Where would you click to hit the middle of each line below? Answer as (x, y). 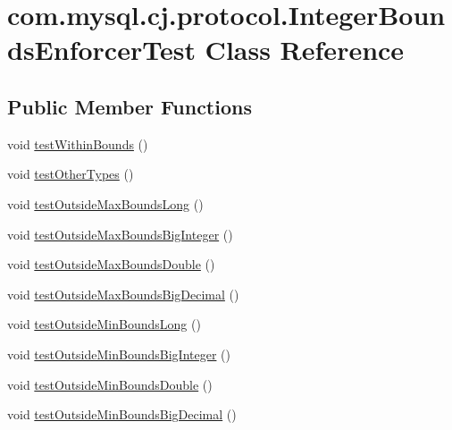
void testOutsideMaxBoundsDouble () (111, 264)
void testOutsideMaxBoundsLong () (105, 203)
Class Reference (305, 50)
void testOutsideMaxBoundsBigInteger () (120, 234)
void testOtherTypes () (71, 174)
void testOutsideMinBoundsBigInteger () (119, 354)
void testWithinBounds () (78, 143)
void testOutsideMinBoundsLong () (104, 324)
